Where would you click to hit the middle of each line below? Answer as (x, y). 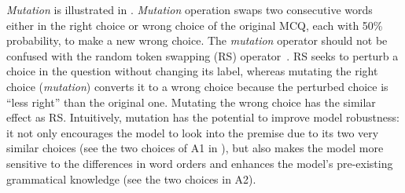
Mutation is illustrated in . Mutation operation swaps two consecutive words (190, 9)
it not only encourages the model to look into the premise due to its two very (193, 132)
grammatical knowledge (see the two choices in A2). (131, 178)
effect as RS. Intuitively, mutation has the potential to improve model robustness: (203, 117)
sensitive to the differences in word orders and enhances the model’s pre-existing (200, 163)
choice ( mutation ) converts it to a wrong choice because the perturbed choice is (197, 86)
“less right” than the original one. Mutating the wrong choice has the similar (191, 102)
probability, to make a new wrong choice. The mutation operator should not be (197, 40)
